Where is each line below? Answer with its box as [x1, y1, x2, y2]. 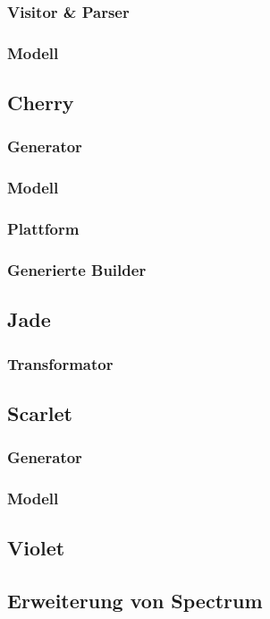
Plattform [7, 218, 80, 240]
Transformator [7, 352, 114, 374]
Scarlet [7, 399, 72, 426]
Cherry [7, 89, 74, 116]
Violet [7, 534, 65, 562]
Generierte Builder [7, 258, 147, 280]
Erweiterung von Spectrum [7, 587, 263, 615]
